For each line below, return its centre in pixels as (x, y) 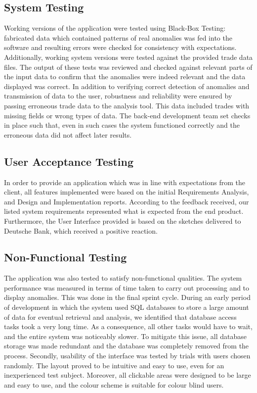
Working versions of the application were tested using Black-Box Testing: (115, 28)
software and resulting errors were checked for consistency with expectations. (120, 47)
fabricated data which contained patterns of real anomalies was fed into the (118, 37)
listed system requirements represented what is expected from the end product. (124, 211)
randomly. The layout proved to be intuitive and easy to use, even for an (114, 365)
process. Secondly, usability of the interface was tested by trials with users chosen (127, 356)
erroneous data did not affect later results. (68, 134)
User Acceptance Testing (69, 161)
